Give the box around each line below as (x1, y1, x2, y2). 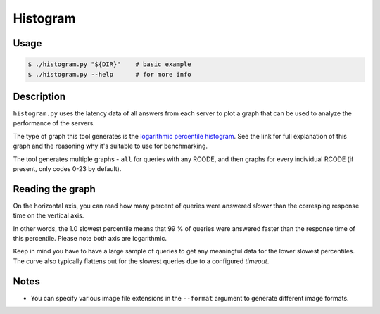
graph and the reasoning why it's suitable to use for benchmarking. (13, 142, 208, 151)
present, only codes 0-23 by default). (13, 165, 122, 172)
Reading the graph (13, 183, 96, 195)
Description (13, 90, 66, 102)
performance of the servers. (13, 119, 95, 127)
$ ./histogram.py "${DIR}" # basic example (27, 61, 191, 68)
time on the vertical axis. (13, 211, 84, 220)
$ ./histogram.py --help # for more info (27, 70, 191, 78)
